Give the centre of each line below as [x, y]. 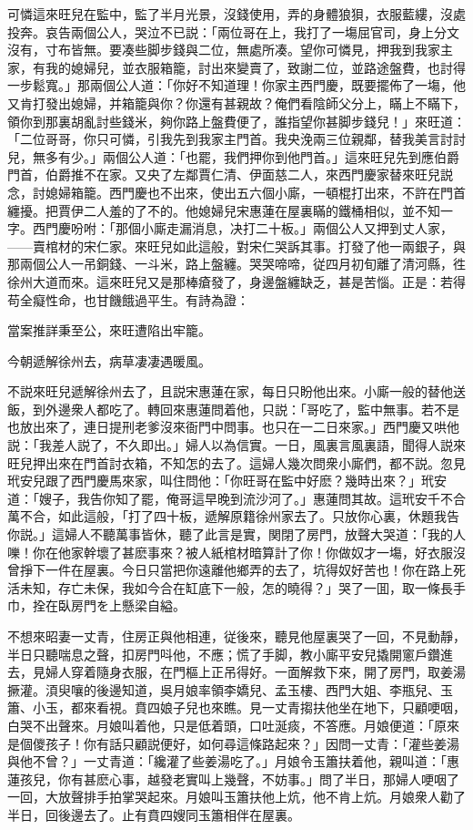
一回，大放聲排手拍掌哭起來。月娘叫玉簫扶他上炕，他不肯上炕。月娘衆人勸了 [236, 797]
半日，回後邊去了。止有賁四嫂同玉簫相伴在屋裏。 [154, 814]
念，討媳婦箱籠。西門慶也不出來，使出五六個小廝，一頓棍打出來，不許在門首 [236, 192]
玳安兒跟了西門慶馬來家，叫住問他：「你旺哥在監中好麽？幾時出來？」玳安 [227, 481]
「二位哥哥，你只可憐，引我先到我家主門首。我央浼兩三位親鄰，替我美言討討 [236, 139]
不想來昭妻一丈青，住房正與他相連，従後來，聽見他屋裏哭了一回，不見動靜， [236, 636]
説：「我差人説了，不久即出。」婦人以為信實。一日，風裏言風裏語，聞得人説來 [236, 445]
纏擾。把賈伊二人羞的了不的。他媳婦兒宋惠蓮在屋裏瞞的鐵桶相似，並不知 [224, 210]
